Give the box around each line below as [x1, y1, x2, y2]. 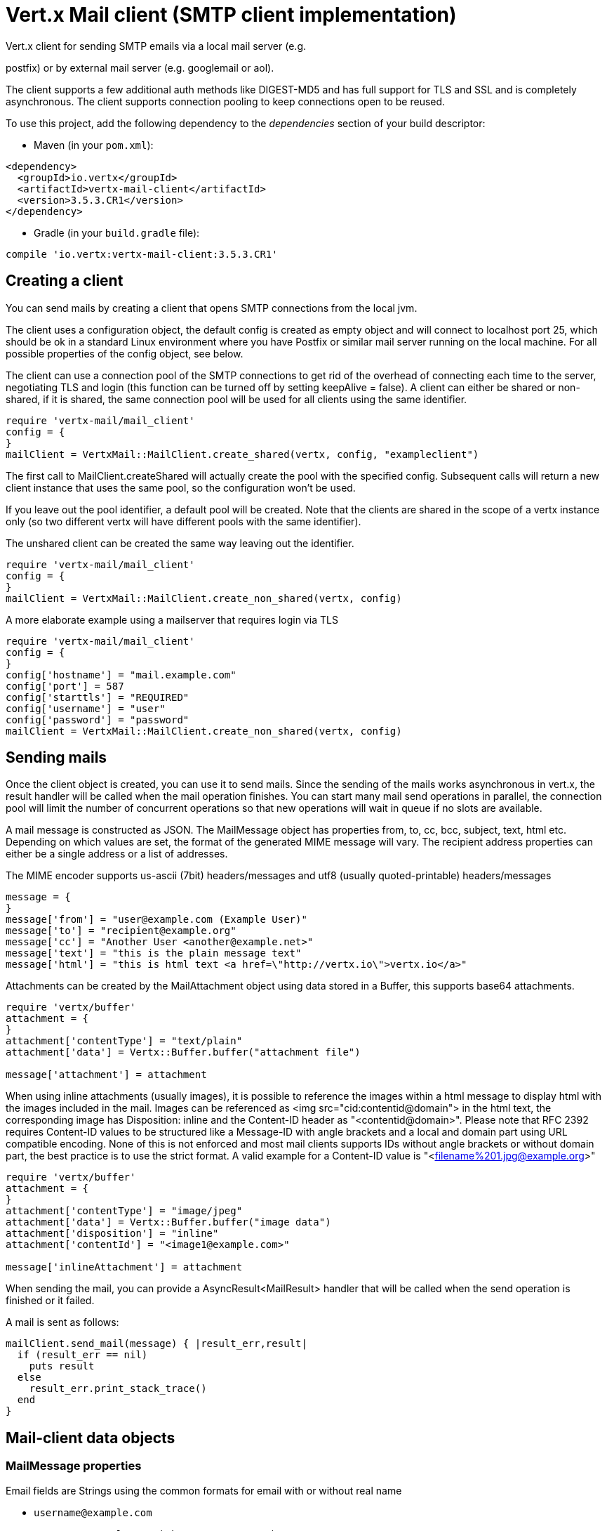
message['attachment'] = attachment [6, 1069, 207, 1081]
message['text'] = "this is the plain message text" [6, 947, 302, 959]
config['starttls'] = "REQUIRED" [6, 691, 189, 703]
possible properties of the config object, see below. [6, 347, 244, 360]
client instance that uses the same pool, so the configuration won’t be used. [6, 481, 356, 494]
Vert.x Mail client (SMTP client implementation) [6, 3, 457, 27]
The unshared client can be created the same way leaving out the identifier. [6, 537, 354, 549]
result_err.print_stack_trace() [29, 1383, 207, 1395]
